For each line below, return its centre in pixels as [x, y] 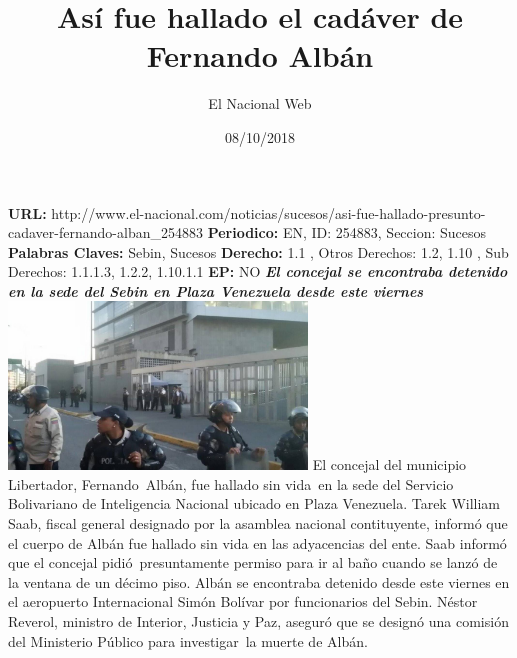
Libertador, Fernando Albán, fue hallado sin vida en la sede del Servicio [231, 483]
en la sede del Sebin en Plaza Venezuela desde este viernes [216, 290]
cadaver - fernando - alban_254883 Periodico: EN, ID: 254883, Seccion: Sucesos [247, 232]
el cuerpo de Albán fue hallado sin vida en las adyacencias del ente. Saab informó [257, 542]
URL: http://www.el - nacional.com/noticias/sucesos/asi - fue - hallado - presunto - [247, 212]
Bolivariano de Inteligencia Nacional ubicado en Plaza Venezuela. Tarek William [254, 503]
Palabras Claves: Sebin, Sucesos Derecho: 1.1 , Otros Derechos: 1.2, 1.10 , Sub [258, 251]
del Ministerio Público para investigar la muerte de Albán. [188, 640]
